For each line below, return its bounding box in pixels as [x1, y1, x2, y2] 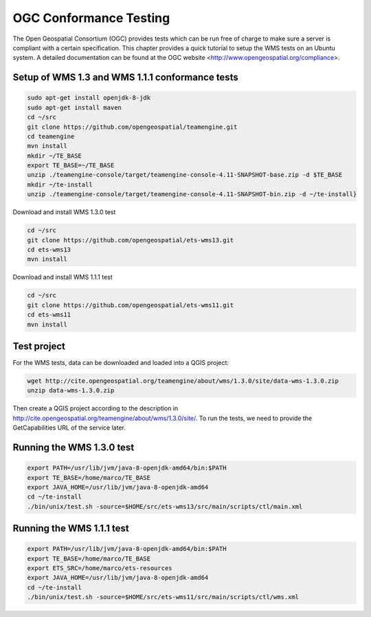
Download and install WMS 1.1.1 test [12, 273, 113, 282]
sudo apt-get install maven [27, 103, 122, 112]
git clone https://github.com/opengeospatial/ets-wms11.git [27, 301, 234, 309]
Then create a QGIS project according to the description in [12, 404, 179, 412]
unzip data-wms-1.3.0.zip [27, 386, 115, 395]
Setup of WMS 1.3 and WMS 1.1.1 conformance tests [12, 72, 238, 83]
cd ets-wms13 [27, 245, 71, 253]
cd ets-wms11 [27, 311, 71, 319]
